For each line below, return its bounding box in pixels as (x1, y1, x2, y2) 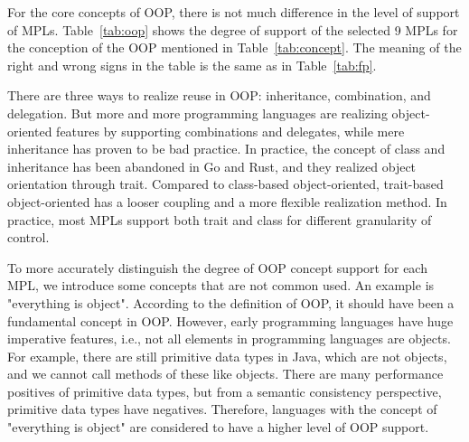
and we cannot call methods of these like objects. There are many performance (7, 364, 444, 383)
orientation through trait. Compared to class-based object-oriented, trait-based (7, 174, 444, 193)
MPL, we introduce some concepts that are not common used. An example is (7, 276, 435, 295)
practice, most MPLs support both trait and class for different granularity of (7, 210, 432, 229)
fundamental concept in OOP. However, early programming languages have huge (7, 311, 454, 330)
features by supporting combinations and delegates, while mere (56, 121, 405, 140)
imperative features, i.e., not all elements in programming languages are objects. (7, 329, 451, 348)
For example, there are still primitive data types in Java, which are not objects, (7, 346, 447, 365)
